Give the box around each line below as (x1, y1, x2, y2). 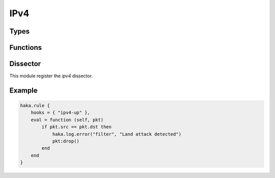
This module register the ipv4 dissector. (9, 73, 93, 79)
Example (9, 86, 38, 95)
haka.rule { (20, 103, 50, 109)
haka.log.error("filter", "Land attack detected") (52, 131, 182, 137)
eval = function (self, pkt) (31, 117, 104, 123)
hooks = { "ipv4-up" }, (31, 110, 90, 115)
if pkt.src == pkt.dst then (41, 124, 112, 130)
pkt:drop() (52, 138, 80, 144)
